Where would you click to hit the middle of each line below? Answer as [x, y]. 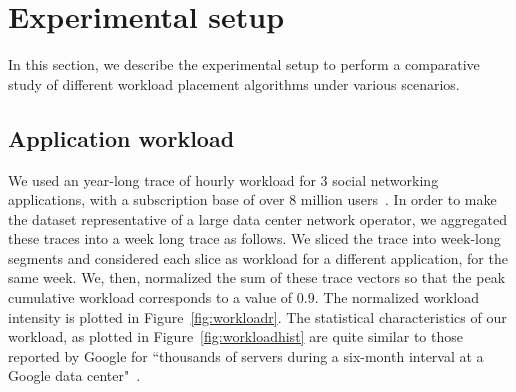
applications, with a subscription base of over [146, 199]
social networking [385, 179]
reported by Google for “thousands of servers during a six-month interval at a [246, 355]
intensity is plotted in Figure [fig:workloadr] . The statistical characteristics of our [257, 316]
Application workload [121, 137]
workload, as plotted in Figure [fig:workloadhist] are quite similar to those [235, 336]
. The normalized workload [396, 297]
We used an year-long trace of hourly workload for [162, 179]
